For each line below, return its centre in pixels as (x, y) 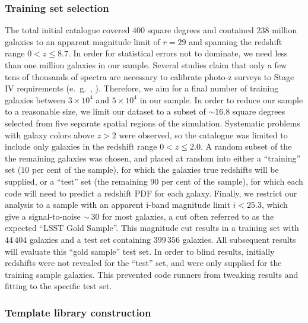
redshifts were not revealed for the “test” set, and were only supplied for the (143, 263)
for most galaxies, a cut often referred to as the (188, 216)
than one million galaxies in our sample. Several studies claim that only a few (146, 65)
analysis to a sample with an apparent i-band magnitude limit (118, 205)
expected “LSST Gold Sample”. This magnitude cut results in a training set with (152, 228)
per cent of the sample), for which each (232, 181)
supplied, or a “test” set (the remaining (76, 181)
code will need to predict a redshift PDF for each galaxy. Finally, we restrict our (151, 193)
